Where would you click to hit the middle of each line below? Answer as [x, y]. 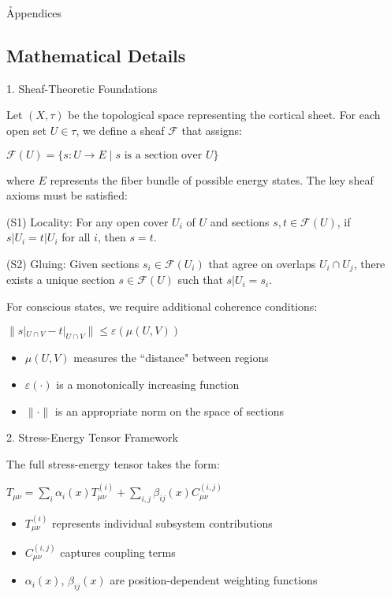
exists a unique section [61, 280]
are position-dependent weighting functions [214, 580]
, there [369, 263]
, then [112, 237]
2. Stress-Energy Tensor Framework [92, 437]
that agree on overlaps [262, 263]
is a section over [163, 155]
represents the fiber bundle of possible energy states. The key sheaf [212, 179]
